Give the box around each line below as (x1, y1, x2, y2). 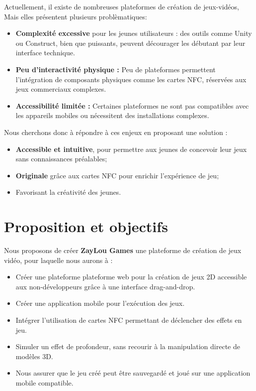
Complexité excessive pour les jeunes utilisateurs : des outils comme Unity (15, 28, 252, 38)
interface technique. (15, 47, 75, 58)
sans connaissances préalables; (15, 153, 107, 164)
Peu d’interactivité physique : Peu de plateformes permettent (15, 64, 216, 74)
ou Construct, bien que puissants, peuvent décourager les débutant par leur (15, 37, 246, 48)
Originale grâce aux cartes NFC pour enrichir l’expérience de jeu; (15, 170, 219, 180)
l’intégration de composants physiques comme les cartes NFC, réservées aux (15, 74, 247, 84)
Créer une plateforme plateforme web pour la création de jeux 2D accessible (15, 271, 247, 282)
